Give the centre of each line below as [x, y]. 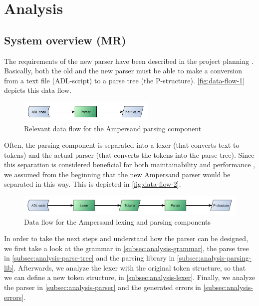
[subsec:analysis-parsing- [214, 258]
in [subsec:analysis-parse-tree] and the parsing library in [90, 258]
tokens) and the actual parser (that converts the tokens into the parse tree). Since [129, 154]
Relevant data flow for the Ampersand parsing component [113, 128]
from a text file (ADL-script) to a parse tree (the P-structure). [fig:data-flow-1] [125, 80]
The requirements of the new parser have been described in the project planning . [129, 61]
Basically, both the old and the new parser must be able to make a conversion [123, 71]
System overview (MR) [65, 40]
